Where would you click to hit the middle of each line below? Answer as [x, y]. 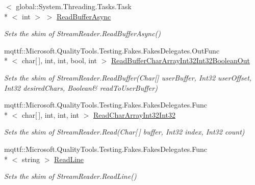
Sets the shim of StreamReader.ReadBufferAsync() [83, 33]
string [31, 159]
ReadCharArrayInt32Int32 [134, 114]
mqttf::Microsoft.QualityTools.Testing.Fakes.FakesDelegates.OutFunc [112, 50]
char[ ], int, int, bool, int [59, 60]
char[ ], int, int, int [50, 114]
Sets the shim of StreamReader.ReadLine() [70, 176]
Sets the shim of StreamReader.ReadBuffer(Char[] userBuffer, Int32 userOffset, [128, 77]
